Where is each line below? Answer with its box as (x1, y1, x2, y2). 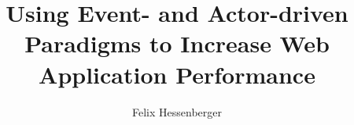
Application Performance (39, 58, 315, 90)
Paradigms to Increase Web (24, 27, 330, 59)
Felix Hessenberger (132, 103, 222, 120)
